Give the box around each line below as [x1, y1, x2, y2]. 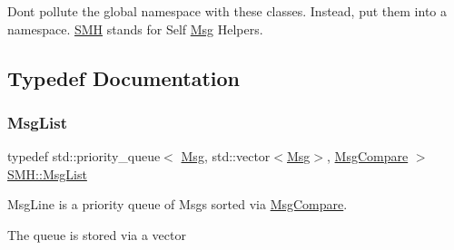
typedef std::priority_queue [7, 147, 161, 166]
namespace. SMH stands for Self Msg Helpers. [7, 19, 263, 38]
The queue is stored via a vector [7, 225, 186, 244]
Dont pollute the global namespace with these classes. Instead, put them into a [7, 2, 448, 20]
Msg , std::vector [181, 147, 271, 166]
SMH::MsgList [7, 164, 87, 183]
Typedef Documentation [7, 63, 240, 91]
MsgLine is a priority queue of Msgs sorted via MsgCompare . [7, 195, 348, 214]
